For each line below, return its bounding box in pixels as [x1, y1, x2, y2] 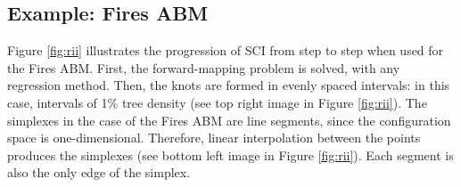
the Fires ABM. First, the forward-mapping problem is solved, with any [7, 58, 400, 77]
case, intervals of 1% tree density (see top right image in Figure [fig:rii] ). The [7, 93, 427, 111]
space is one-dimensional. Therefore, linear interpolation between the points [7, 128, 421, 147]
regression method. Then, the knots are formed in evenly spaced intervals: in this [7, 76, 450, 94]
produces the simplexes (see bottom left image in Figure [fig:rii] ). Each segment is [7, 145, 454, 164]
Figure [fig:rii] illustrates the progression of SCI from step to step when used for [7, 41, 444, 60]
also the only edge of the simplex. [7, 163, 191, 182]
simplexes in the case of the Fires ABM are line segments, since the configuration [7, 110, 451, 129]
